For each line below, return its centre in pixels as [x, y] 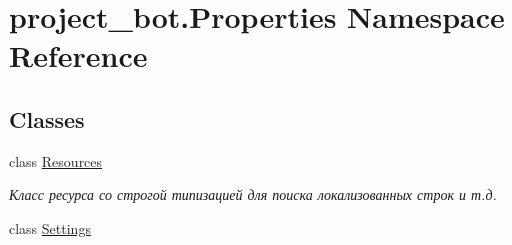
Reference [78, 55]
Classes [47, 118]
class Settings [50, 227]
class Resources [56, 160]
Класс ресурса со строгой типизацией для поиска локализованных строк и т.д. [253, 194]
